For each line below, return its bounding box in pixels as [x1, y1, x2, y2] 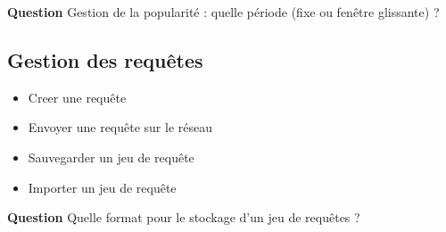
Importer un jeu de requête [28, 178, 177, 196]
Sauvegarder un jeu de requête [28, 147, 194, 166]
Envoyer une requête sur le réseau [28, 118, 213, 137]
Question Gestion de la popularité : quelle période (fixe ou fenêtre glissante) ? [7, 3, 440, 21]
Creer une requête [28, 87, 127, 106]
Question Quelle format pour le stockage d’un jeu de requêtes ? [7, 208, 360, 227]
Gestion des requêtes [7, 46, 203, 73]
